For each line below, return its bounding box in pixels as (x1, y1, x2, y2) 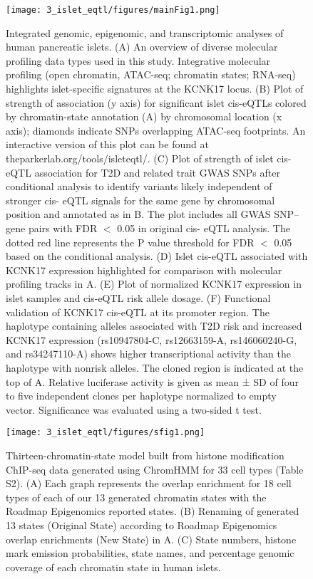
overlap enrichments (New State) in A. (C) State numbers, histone (6, 531, 297, 546)
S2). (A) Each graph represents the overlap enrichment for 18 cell (6, 476, 292, 491)
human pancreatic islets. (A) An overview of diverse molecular (6, 39, 278, 54)
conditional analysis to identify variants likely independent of (6, 179, 272, 194)
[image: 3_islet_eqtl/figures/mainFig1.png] (6, 5, 220, 15)
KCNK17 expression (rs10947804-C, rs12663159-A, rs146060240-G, (6, 332, 297, 347)
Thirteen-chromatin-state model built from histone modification (6, 447, 284, 462)
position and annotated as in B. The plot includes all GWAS (6, 207, 271, 221)
